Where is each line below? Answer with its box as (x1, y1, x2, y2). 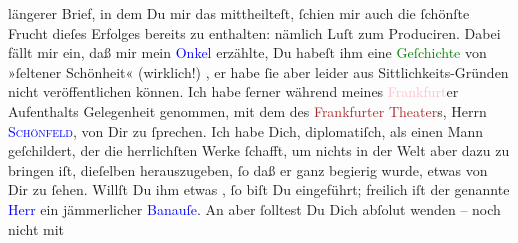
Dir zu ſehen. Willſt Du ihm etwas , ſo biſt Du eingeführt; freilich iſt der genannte (8, 179, 510, 200)
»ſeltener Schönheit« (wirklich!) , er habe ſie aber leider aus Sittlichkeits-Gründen (8, 61, 509, 82)
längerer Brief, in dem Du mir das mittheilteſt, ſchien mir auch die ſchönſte (8, 3, 470, 23)
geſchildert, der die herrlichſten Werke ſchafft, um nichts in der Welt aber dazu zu (8, 140, 510, 161)
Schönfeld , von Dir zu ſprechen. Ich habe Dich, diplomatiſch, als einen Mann (8, 120, 484, 141)
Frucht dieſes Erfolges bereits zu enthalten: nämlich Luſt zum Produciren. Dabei (8, 22, 501, 43)
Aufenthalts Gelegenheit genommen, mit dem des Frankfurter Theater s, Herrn (8, 100, 487, 121)
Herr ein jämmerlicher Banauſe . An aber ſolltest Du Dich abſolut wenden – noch (8, 198, 501, 219)
